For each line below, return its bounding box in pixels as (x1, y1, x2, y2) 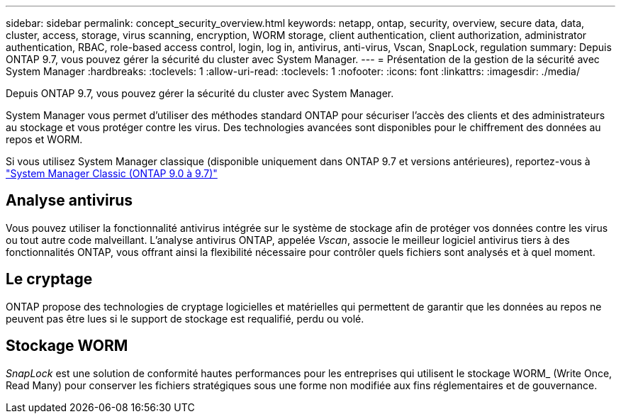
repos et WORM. (6, 133, 83, 145)
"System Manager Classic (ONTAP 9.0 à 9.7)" (6, 167, 218, 179)
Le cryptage (6, 270, 93, 289)
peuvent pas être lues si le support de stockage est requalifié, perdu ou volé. (6, 312, 364, 325)
